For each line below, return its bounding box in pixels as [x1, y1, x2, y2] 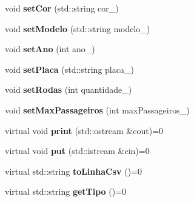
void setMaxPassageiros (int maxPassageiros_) [5, 103, 190, 116]
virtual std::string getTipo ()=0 [5, 185, 127, 198]
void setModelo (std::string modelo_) [5, 22, 150, 35]
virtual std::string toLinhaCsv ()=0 [5, 164, 142, 177]
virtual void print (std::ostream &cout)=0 [5, 124, 164, 136]
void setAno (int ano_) [5, 42, 95, 55]
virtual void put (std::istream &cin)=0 [5, 144, 150, 157]
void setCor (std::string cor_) [5, 2, 119, 14]
